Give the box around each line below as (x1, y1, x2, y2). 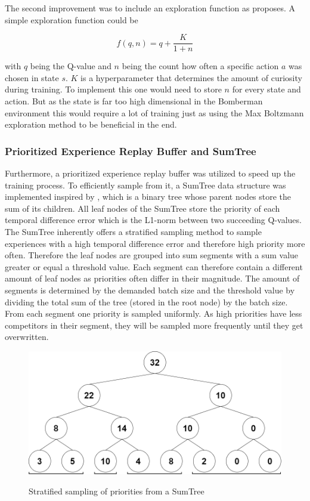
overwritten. (5, 330, 49, 343)
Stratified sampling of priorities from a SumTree (29, 484, 204, 497)
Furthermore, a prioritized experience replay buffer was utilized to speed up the (5, 167, 296, 180)
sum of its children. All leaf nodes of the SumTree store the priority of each (5, 202, 280, 214)
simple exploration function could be (5, 13, 138, 26)
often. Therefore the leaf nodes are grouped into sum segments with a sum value (5, 249, 299, 261)
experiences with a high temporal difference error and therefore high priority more (5, 237, 305, 249)
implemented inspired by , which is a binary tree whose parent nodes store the (5, 190, 292, 203)
